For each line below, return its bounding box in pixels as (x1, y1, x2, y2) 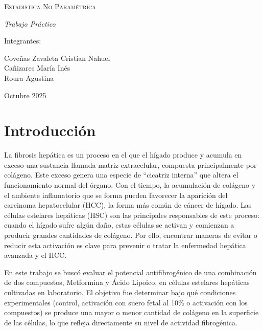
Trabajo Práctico (4, 18, 56, 29)
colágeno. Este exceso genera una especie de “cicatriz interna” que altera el (4, 169, 238, 180)
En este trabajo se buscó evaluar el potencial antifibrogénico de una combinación (4, 267, 257, 277)
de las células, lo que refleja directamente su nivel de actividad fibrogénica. (4, 317, 237, 327)
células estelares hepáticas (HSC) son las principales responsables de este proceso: (4, 209, 259, 220)
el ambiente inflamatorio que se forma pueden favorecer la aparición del (4, 189, 228, 200)
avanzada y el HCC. (4, 250, 67, 260)
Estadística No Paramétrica (4, 1, 96, 11)
